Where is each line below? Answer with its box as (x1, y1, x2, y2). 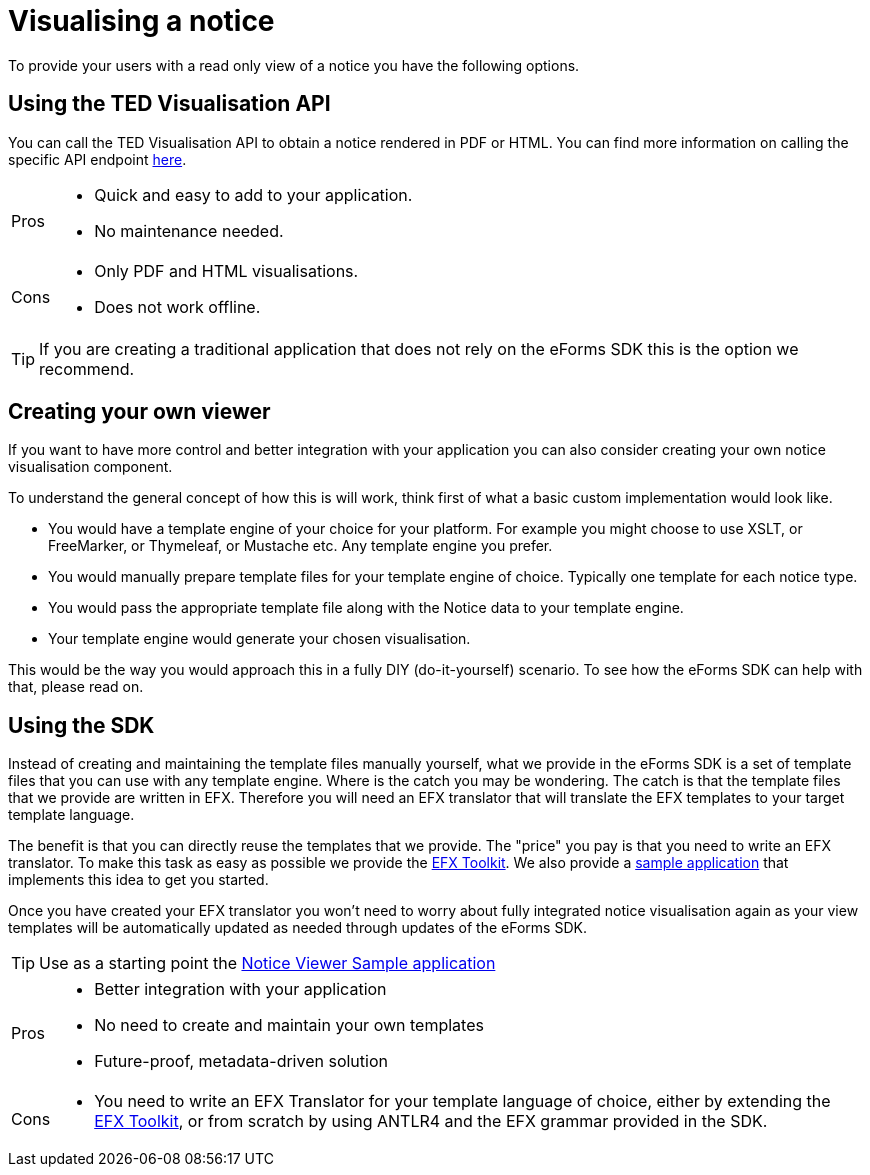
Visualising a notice (8, 4, 275, 38)
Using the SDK (8, 712, 155, 738)
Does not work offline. (94, 296, 261, 317)
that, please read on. (8, 678, 144, 696)
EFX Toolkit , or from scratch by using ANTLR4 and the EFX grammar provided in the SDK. (94, 1111, 768, 1132)
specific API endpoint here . (8, 150, 187, 168)
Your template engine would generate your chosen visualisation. (48, 630, 471, 648)
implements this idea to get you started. (8, 871, 269, 889)
